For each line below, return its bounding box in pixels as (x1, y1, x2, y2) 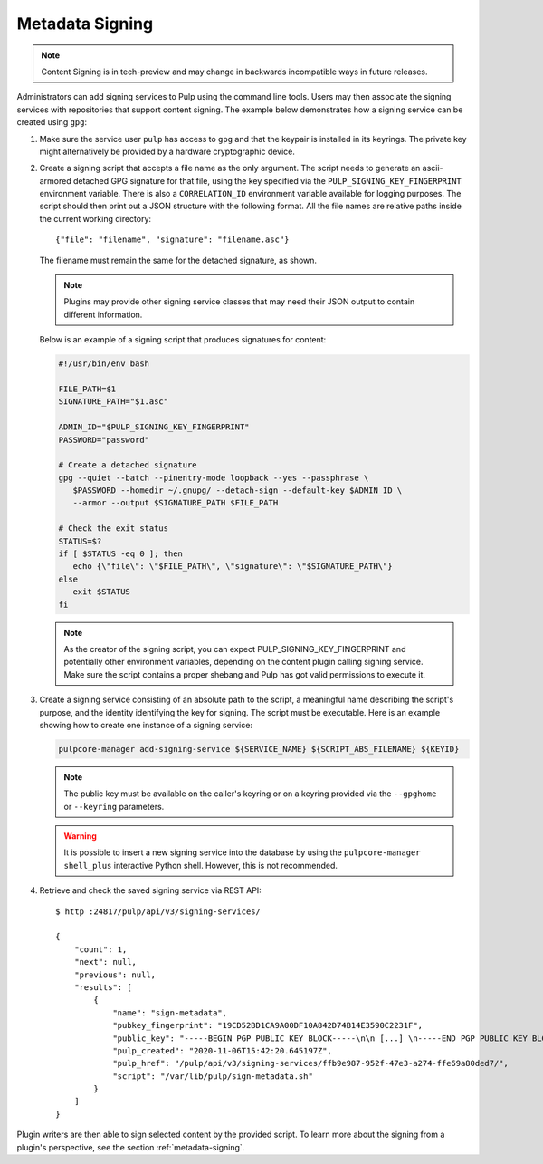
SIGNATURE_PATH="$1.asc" (58, 397, 169, 407)
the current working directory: (39, 213, 152, 224)
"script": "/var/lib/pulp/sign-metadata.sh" (112, 1071, 314, 1082)
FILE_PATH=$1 (58, 383, 117, 394)
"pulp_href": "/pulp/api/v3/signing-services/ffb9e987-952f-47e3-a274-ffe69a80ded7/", (112, 1058, 509, 1069)
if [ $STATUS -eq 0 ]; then (58, 549, 183, 559)
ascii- (422, 163, 443, 174)
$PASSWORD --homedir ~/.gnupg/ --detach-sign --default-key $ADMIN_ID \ (72, 486, 403, 495)
